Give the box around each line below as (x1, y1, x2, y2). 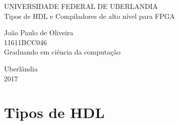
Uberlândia (4, 63, 38, 73)
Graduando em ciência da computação (4, 47, 121, 57)
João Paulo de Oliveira (4, 27, 74, 38)
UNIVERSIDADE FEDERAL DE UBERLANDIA (4, 1, 158, 11)
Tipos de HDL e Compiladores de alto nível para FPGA (4, 10, 175, 21)
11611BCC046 (4, 37, 47, 47)
